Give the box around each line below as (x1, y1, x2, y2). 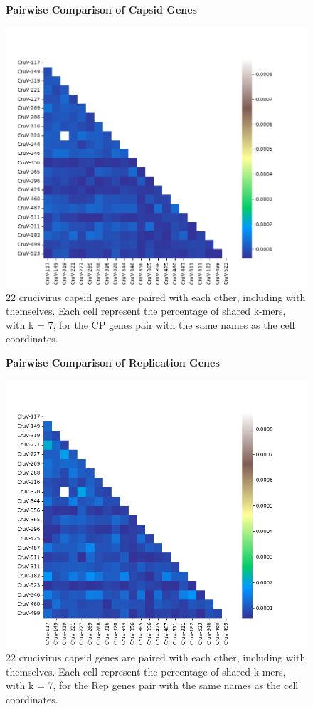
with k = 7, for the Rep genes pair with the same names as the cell (6, 678, 299, 693)
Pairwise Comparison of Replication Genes (6, 355, 220, 370)
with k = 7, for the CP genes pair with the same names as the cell (6, 317, 295, 332)
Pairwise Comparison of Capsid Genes (6, 2, 197, 16)
